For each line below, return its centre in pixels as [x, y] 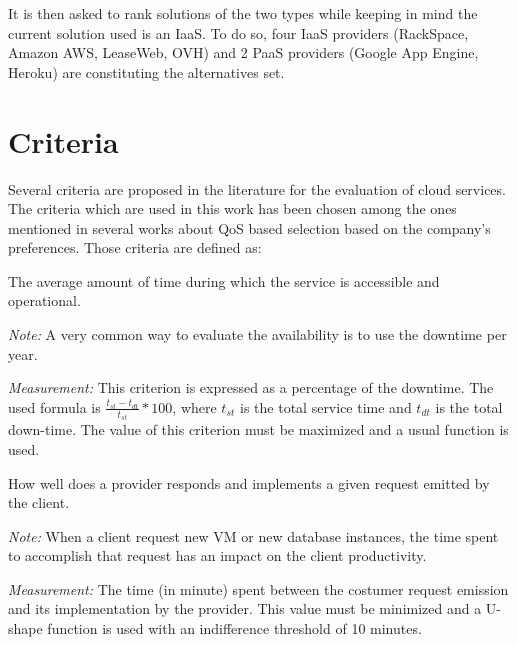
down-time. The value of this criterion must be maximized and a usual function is [258, 429]
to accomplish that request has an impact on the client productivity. [217, 555]
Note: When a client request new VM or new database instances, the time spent [253, 535]
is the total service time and [326, 406]
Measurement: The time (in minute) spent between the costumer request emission [258, 588]
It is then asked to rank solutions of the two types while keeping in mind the [243, 13]
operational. [44, 300]
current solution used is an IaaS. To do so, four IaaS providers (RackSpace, [238, 32]
